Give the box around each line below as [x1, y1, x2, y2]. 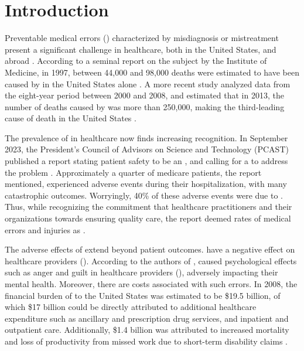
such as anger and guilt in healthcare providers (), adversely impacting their [5, 266, 278, 278]
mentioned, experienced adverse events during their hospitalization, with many [5, 178, 287, 190]
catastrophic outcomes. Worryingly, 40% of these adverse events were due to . [5, 189, 283, 201]
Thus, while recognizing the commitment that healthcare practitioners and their [5, 200, 292, 213]
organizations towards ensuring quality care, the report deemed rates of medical [5, 212, 291, 224]
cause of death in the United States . [5, 112, 136, 124]
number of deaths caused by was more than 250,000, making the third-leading [5, 100, 285, 113]
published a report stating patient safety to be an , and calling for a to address [5, 155, 288, 167]
